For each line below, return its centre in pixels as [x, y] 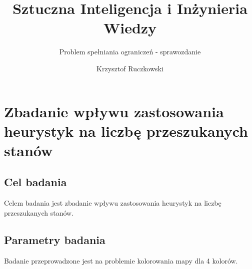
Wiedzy [130, 28]
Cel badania [35, 182]
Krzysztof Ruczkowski [130, 68]
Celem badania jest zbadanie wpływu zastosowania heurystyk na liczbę [113, 203]
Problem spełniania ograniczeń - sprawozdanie [130, 52]
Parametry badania [55, 239]
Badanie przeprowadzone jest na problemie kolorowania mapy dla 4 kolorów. [121, 260]
